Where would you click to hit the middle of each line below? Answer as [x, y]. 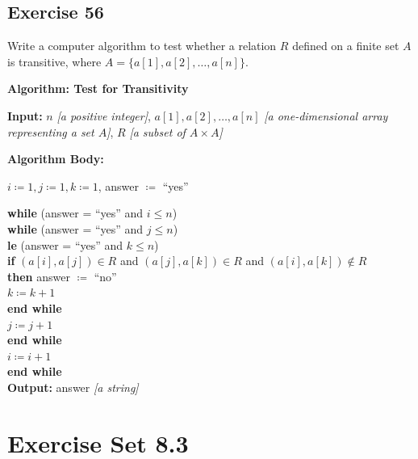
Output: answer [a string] [73, 387]
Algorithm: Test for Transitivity [98, 88]
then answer [39, 276]
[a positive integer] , [104, 115]
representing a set [51, 131]
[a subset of [157, 131]
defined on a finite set [346, 46]
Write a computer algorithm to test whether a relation [142, 46]
